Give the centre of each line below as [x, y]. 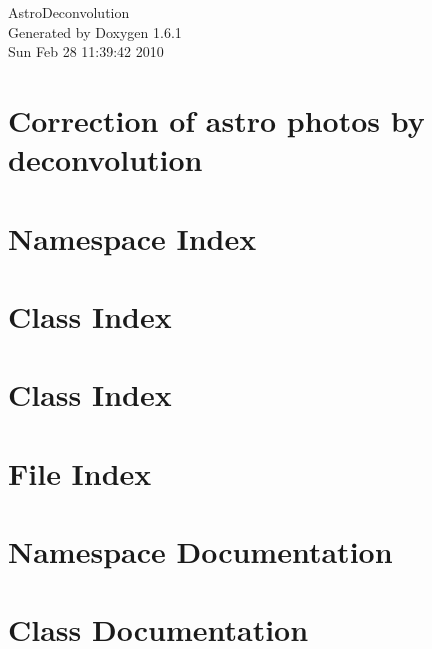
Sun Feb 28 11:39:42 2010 [86, 51]
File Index [80, 472]
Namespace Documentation [200, 551]
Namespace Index [132, 237]
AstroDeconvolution [69, 12]
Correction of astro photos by [216, 119]
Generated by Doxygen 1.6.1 [95, 31]
